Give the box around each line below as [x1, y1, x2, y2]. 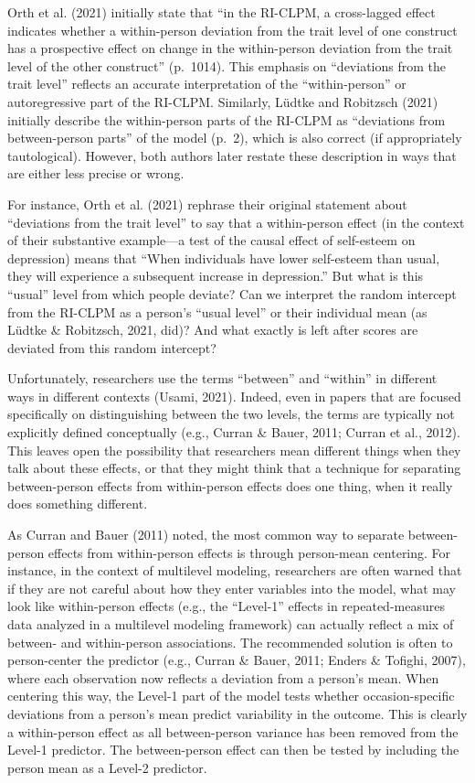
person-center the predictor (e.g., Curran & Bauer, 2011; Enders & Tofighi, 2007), [7, 650, 466, 670]
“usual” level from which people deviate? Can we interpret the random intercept [7, 284, 457, 303]
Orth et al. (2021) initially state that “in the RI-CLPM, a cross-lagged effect [7, 3, 436, 21]
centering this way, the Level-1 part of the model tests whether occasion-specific [7, 686, 455, 705]
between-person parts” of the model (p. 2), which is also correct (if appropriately [7, 128, 462, 147]
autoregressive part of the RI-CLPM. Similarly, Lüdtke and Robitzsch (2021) [7, 91, 438, 111]
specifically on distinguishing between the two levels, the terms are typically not [7, 404, 455, 424]
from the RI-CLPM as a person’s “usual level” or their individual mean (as [7, 302, 427, 321]
